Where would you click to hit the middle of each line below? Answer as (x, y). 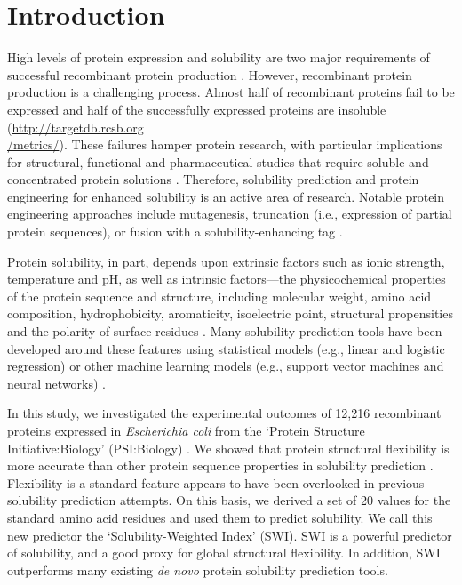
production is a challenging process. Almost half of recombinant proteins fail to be (231, 92)
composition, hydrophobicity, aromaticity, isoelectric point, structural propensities (230, 313)
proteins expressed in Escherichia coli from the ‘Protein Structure (186, 430)
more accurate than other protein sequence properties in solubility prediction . (220, 465)
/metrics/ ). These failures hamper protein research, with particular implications (225, 144)
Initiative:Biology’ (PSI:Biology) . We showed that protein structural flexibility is (228, 448)
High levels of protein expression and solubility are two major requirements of (219, 57)
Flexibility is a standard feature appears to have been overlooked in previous (216, 482)
